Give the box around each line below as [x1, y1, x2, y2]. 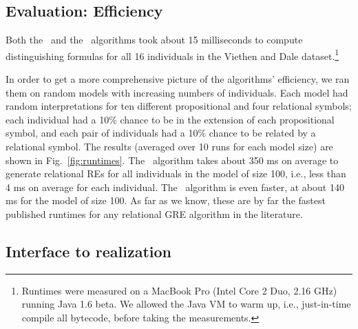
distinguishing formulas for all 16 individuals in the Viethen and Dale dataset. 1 [6, 46, 339, 63]
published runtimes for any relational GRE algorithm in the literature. [6, 206, 303, 221]
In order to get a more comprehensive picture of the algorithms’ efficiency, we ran [6, 72, 350, 86]
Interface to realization [6, 240, 171, 261]
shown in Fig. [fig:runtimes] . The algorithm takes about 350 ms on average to [6, 152, 339, 167]
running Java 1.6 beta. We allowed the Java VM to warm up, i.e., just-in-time [21, 297, 351, 311]
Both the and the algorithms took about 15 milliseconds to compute [6, 32, 303, 47]
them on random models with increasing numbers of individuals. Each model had [6, 85, 348, 99]
